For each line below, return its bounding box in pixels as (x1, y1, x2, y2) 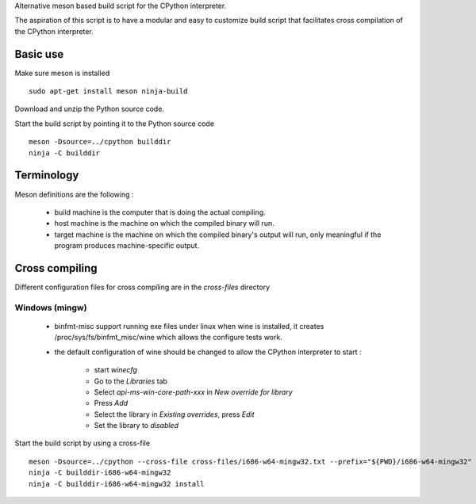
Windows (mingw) (14, 302, 87, 313)
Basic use (14, 48, 64, 61)
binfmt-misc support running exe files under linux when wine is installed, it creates (54, 321, 324, 330)
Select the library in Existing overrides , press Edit (94, 409, 255, 419)
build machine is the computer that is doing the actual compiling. (54, 207, 266, 217)
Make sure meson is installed (14, 68, 110, 78)
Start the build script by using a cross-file (14, 438, 151, 448)
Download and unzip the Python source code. (14, 104, 164, 114)
